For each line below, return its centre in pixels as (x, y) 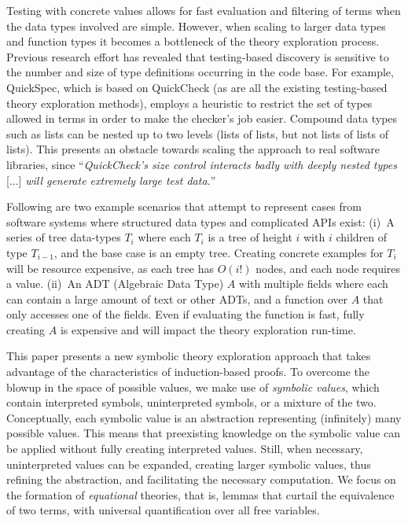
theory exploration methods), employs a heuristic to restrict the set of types (189, 103)
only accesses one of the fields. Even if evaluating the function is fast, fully (186, 314)
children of (362, 237)
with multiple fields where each (313, 284)
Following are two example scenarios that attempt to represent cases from (184, 206)
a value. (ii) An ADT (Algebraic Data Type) (115, 284)
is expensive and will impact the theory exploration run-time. (208, 329)
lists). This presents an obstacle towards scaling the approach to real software (193, 149)
